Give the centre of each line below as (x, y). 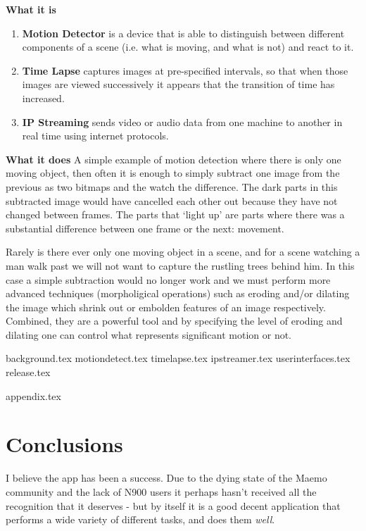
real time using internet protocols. (95, 136)
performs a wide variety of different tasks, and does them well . (140, 519)
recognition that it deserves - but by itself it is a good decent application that (173, 505)
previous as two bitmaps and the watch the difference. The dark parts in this (172, 186)
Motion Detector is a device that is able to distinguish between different (183, 33)
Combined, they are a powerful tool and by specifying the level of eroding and (174, 321)
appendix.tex (33, 395)
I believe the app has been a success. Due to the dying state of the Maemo (166, 478)
